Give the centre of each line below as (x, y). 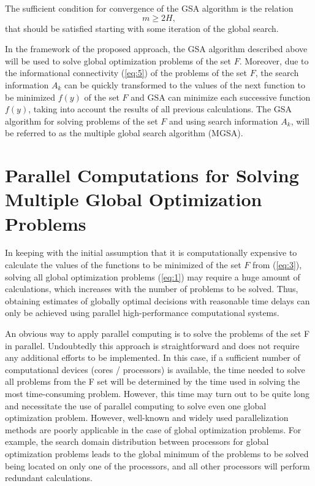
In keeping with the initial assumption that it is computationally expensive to (151, 253)
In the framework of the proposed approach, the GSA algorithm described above (156, 49)
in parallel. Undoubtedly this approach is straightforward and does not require (152, 345)
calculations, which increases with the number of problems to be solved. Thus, (152, 289)
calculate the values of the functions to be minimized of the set (123, 265)
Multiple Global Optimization (134, 199)
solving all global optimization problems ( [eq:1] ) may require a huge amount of (153, 276)
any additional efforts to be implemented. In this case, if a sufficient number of (153, 357)
